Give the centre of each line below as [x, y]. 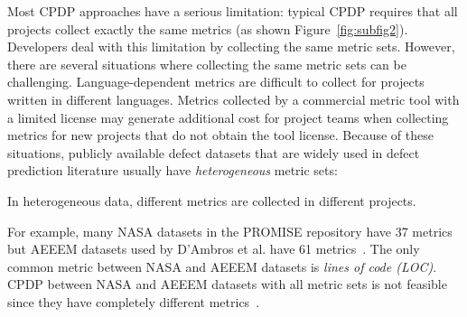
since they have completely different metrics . [134, 301]
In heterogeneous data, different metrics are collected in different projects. [212, 200]
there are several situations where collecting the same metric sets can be [207, 64]
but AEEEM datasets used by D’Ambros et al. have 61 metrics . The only [214, 249]
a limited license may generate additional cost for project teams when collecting [228, 117]
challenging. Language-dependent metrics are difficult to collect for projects [216, 82]
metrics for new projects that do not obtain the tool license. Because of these [220, 135]
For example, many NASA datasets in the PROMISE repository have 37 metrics [230, 231]
